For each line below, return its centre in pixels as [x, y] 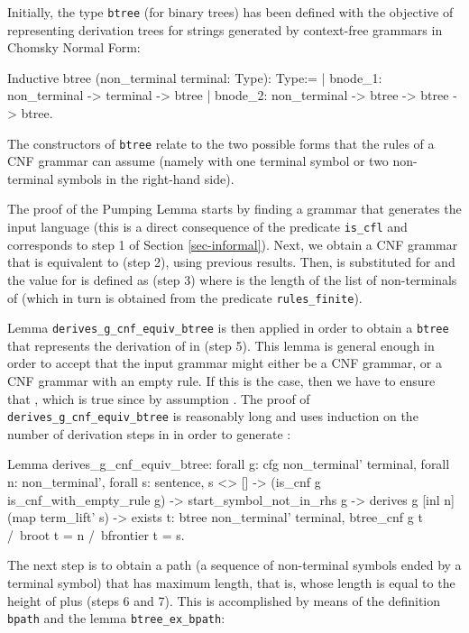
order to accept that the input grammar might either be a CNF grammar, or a [225, 363]
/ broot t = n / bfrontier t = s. [96, 534]
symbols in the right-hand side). [146, 178]
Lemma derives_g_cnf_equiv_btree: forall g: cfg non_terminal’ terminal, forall [229, 464]
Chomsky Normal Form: [74, 47]
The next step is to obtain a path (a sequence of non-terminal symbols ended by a [234, 565]
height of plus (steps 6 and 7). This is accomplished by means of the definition [224, 600]
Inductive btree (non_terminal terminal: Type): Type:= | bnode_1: [195, 77]
